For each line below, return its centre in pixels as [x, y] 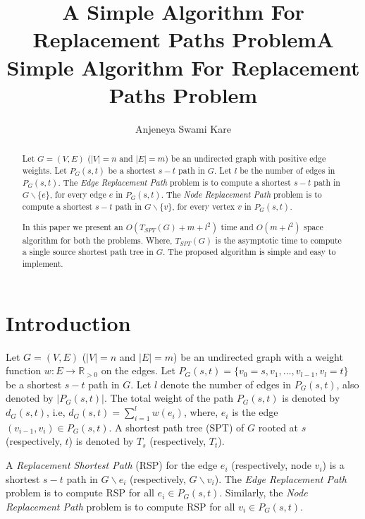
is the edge [255, 412]
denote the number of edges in [225, 384]
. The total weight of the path [169, 398]
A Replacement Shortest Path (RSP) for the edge [112, 465]
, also [348, 384]
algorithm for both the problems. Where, [97, 240]
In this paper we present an [73, 226]
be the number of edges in [287, 170]
